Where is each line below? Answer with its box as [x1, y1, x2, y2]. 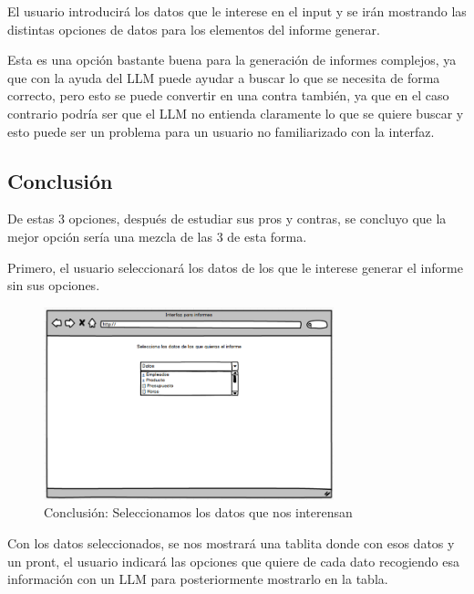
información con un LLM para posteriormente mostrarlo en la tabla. [7, 569, 388, 589]
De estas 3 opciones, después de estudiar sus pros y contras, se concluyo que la [7, 209, 447, 228]
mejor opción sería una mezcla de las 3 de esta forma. [7, 226, 307, 245]
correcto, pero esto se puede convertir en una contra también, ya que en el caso [7, 86, 449, 105]
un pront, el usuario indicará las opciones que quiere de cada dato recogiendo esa [7, 551, 459, 570]
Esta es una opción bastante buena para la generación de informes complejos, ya [7, 50, 457, 69]
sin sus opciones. [7, 276, 100, 295]
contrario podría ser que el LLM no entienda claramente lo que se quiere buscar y [7, 103, 464, 122]
